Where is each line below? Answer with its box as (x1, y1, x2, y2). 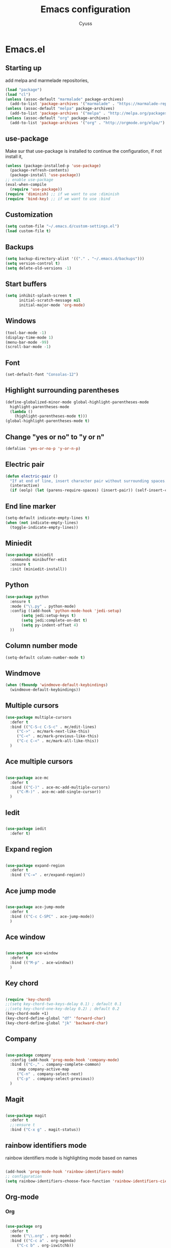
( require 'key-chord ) (5, 997, 51, 1002)
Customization (5, 210, 53, 219)
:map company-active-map (16, 1067, 70, 1072)
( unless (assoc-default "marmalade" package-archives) (5, 97, 124, 102)
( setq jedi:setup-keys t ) (21, 613, 76, 618)
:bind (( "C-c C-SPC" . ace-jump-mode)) (10, 914, 95, 919)
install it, (5, 153, 23, 159)
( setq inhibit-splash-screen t (5, 293, 72, 298)
